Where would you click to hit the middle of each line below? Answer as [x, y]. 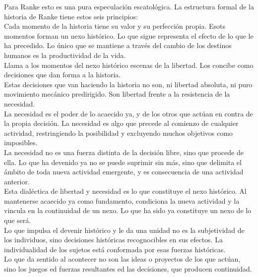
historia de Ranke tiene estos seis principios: [71, 16]
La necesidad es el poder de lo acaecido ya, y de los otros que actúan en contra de [129, 113]
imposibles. [21, 142]
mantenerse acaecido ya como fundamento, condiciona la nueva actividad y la [122, 200]
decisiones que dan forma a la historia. [63, 75]
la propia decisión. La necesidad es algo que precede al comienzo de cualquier [121, 123]
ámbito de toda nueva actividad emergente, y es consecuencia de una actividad [124, 172]
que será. [18, 220]
